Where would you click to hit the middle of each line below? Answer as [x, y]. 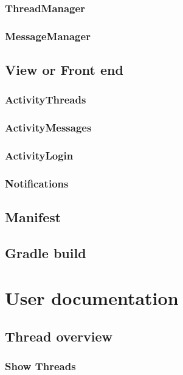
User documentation [92, 297]
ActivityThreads [46, 100]
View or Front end [64, 70]
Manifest [33, 217]
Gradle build [46, 253]
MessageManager [48, 36]
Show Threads [40, 366]
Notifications [37, 183]
